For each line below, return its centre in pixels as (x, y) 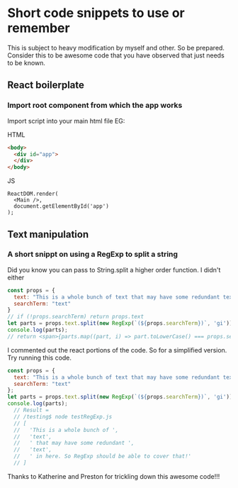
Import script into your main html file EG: (66, 121)
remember (39, 28)
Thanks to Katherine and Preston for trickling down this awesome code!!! (114, 476)
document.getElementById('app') (62, 206)
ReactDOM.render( (33, 194)
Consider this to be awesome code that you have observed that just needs (116, 55)
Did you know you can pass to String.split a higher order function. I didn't (114, 270)
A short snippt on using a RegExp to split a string (93, 255)
